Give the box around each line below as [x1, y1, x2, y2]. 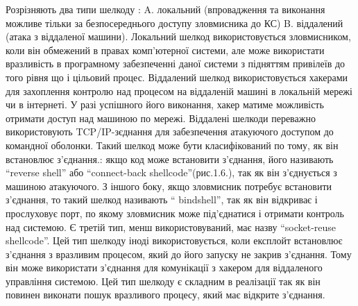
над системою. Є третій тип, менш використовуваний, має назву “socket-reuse [6, 219, 336, 234]
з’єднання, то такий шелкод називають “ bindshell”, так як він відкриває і [6, 192, 318, 207]
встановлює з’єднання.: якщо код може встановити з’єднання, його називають [6, 151, 334, 166]
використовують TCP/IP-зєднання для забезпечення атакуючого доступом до [6, 124, 334, 139]
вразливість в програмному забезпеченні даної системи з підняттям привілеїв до [6, 56, 346, 71]
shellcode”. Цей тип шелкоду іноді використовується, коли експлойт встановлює [6, 233, 343, 248]
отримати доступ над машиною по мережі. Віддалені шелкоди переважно [6, 110, 316, 125]
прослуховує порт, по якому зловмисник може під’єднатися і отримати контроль [6, 205, 344, 220]
